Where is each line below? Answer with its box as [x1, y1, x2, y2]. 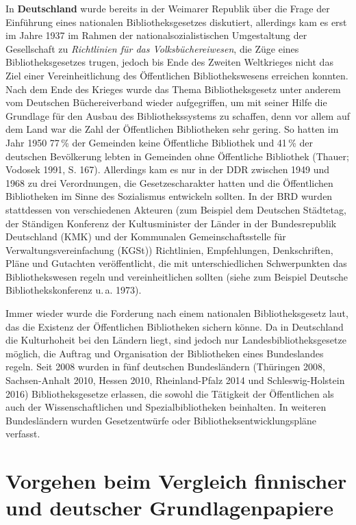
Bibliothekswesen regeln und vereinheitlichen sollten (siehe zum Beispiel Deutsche [5, 269, 348, 283]
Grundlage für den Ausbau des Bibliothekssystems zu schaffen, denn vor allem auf [5, 108, 351, 123]
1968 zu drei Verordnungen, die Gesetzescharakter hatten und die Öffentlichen [5, 175, 333, 190]
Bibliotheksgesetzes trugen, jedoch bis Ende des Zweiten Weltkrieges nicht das [5, 55, 333, 69]
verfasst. [5, 426, 40, 441]
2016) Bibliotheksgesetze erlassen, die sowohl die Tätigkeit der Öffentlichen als [5, 386, 334, 400]
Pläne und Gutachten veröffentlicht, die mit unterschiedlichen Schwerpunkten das [5, 256, 347, 270]
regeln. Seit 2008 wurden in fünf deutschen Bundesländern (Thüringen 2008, [5, 359, 325, 374]
